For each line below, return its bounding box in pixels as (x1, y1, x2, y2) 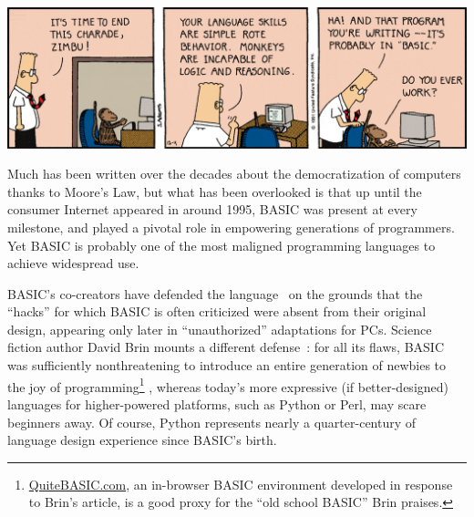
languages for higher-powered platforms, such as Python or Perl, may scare (7, 394, 427, 413)
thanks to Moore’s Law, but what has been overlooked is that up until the (7, 181, 422, 201)
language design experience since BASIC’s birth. (7, 430, 277, 450)
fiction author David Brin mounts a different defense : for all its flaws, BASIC (7, 337, 445, 357)
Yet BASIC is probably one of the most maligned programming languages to (7, 235, 436, 254)
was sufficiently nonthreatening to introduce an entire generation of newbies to (7, 356, 447, 375)
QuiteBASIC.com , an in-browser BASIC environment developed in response (28, 474, 453, 493)
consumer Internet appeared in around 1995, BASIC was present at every (7, 200, 417, 219)
